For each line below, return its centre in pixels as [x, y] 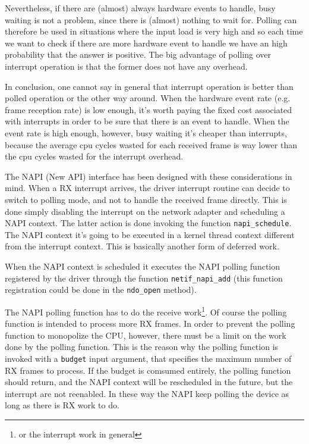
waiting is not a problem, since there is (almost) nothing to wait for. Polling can [151, 19]
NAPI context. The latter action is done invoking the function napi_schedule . [148, 223]
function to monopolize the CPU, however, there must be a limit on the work [146, 335]
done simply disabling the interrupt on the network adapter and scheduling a [145, 211]
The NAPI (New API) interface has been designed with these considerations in [149, 176]
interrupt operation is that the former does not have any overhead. [126, 66]
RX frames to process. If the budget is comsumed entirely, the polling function [148, 370]
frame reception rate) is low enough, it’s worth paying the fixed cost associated [149, 109]
